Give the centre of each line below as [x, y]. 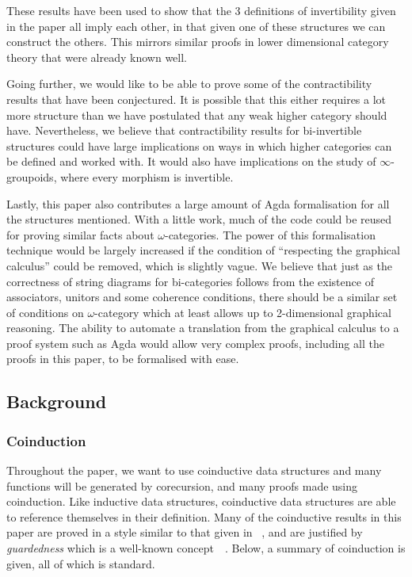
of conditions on [45, 312]
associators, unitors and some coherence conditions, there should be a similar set [202, 297]
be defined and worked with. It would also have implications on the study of [191, 161]
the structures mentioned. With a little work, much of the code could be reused [199, 219]
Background [57, 401]
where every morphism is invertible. [147, 176]
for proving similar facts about [80, 234]
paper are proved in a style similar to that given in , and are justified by [185, 532]
